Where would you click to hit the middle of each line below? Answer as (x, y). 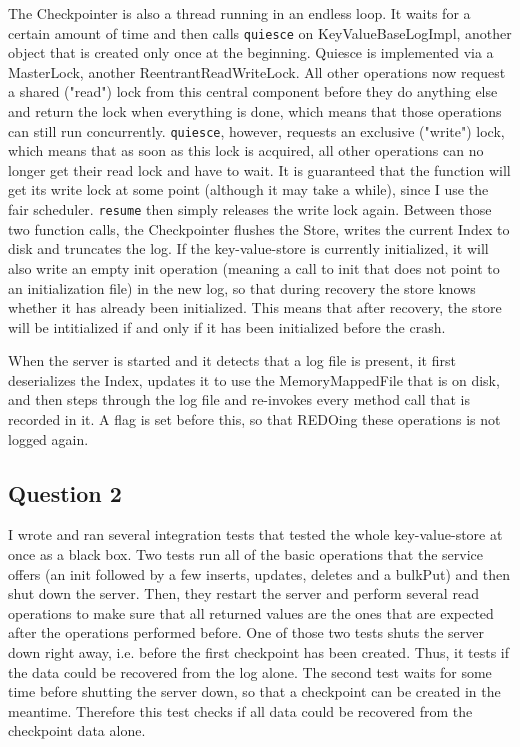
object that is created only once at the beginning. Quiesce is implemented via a (251, 52)
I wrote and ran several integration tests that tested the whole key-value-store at (255, 534)
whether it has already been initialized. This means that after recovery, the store (255, 307)
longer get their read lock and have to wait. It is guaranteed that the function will (259, 169)
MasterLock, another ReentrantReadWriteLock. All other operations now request (257, 71)
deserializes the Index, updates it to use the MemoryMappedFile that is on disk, (254, 379)
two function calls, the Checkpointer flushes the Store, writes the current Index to (259, 228)
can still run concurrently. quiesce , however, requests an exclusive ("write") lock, (256, 130)
